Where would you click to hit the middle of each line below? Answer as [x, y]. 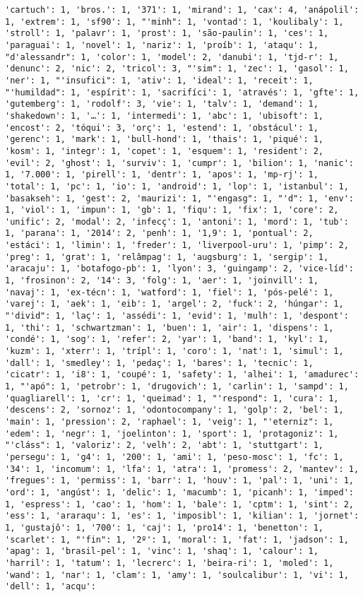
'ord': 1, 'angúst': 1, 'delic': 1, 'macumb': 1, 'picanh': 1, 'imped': [179, 492]
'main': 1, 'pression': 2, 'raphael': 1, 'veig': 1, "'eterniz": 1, [169, 421]
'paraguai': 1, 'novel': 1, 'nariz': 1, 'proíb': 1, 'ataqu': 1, [162, 45]
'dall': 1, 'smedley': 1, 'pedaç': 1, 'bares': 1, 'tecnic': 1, [159, 363]
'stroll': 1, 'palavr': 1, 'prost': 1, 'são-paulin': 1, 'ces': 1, [167, 34]
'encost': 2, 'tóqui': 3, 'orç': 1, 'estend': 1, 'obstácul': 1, [162, 128]
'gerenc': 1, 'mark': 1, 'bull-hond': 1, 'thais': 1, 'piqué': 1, [165, 140]
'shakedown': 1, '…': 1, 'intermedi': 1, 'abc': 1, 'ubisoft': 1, [165, 116]
